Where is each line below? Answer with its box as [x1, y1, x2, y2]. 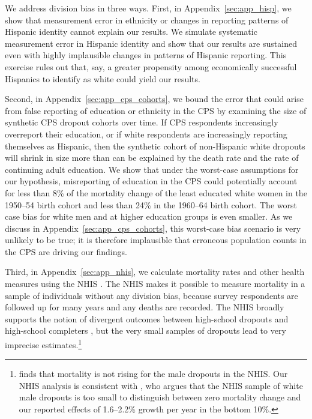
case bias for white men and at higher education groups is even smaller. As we [5, 210, 293, 223]
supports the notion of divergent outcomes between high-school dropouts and [5, 312, 289, 325]
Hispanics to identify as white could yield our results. [5, 72, 200, 85]
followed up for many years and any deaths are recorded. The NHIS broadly [5, 301, 284, 313]
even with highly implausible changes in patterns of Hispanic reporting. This [5, 49, 287, 61]
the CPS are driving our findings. [5, 245, 127, 258]
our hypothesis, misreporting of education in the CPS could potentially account [5, 175, 298, 187]
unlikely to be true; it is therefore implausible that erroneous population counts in [5, 234, 307, 246]
